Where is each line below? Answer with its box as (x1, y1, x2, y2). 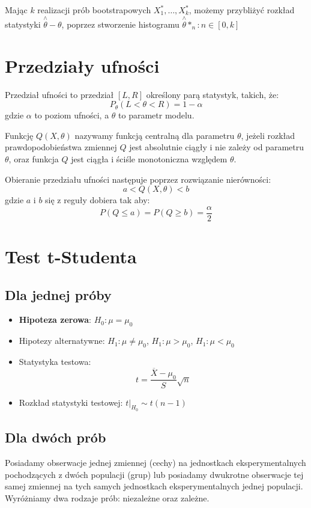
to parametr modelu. (118, 109, 195, 121)
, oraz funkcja (8, 152, 59, 165)
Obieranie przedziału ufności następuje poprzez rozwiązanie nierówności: (5, 173, 271, 185)
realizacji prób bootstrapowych (37, 4, 151, 16)
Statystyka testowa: (19, 355, 91, 367)
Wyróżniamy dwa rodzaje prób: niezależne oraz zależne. (5, 491, 210, 504)
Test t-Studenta (5, 243, 137, 268)
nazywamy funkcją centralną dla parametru (74, 129, 235, 141)
